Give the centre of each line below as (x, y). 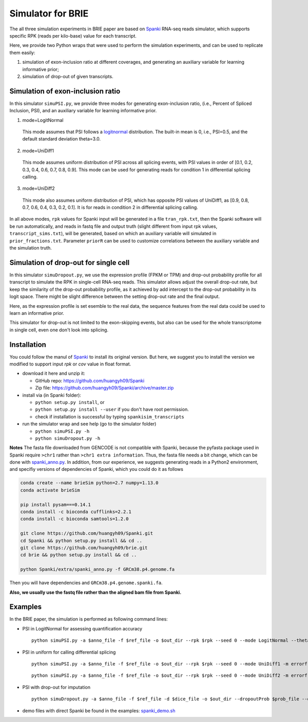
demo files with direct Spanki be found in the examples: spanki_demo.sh (99, 711)
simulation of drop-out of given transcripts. (68, 76)
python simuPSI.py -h (62, 431)
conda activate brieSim (50, 490)
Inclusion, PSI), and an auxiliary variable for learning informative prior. (83, 111)
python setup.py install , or (70, 402)
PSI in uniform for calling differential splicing (69, 652)
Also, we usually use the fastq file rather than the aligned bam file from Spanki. (95, 592)
